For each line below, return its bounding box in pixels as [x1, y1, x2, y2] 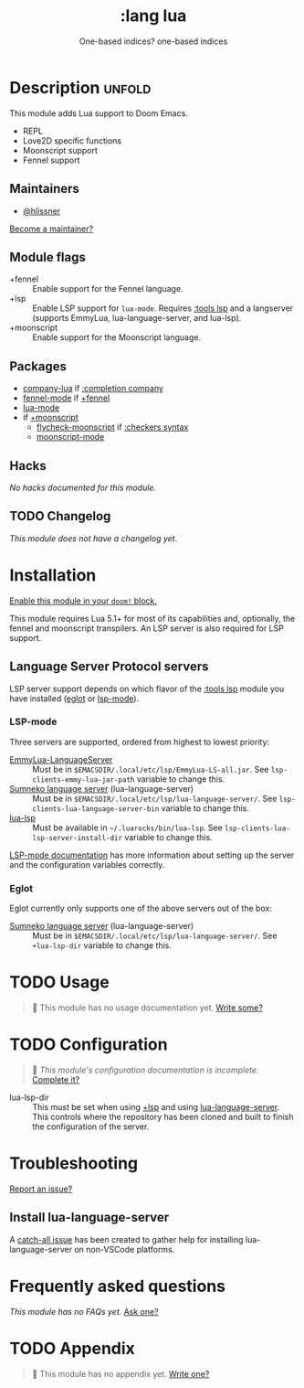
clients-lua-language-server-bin [32, 804, 160, 814]
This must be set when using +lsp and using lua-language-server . [32, 1101, 280, 1112]
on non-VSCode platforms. [74, 1244, 175, 1255]
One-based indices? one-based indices [79, 36, 228, 47]
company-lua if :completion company [22, 383, 164, 394]
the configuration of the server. [32, 1121, 150, 1132]
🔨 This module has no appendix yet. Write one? [31, 1368, 210, 1379]
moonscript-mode [36, 432, 105, 443]
